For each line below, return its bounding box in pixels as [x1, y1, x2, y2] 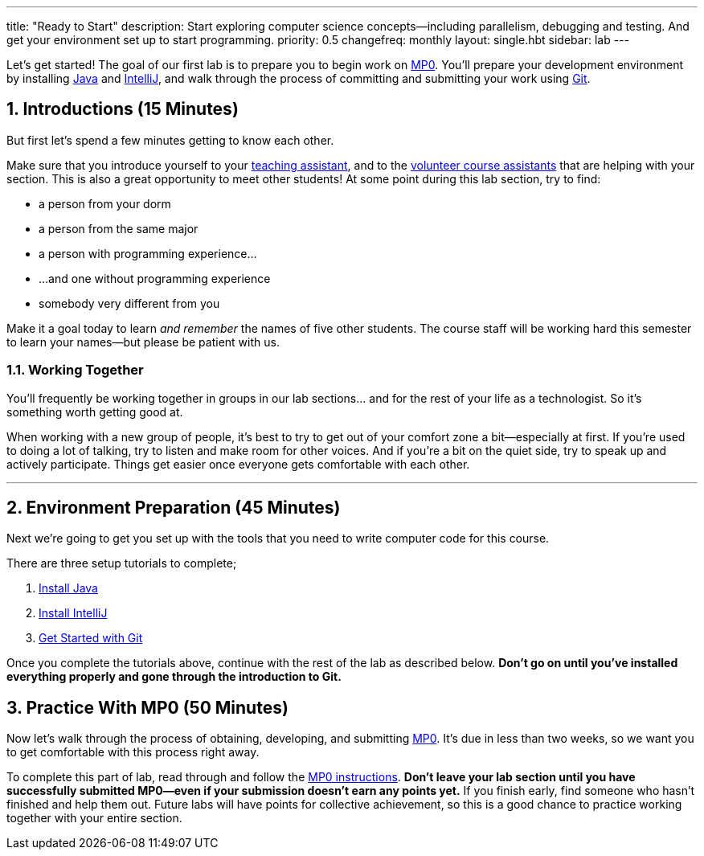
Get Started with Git [39, 631, 143, 645]
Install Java [39, 581, 98, 596]
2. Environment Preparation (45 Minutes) [6, 498, 341, 518]
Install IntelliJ [39, 606, 108, 620]
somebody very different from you [39, 296, 220, 310]
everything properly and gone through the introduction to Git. [6, 670, 342, 684]
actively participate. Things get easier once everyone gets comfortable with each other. [6, 457, 470, 471]
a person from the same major [39, 221, 199, 236]
